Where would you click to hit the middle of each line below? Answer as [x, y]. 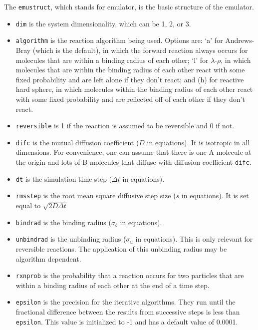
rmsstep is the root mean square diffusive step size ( [96, 195]
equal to [28, 205]
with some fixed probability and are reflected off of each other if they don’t [130, 99]
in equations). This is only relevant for [194, 239]
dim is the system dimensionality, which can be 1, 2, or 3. [103, 23]
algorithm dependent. [48, 258]
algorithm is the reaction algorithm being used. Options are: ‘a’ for [119, 40]
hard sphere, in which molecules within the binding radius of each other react [134, 89]
